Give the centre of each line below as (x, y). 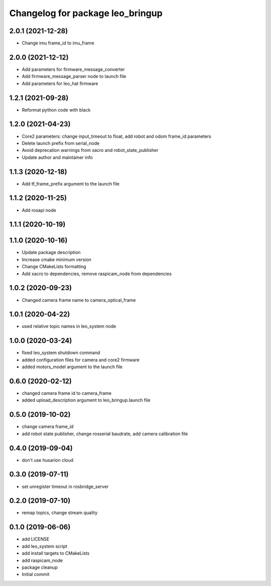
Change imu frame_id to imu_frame (58, 43)
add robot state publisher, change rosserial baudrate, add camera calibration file (105, 434)
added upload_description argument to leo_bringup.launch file (86, 400)
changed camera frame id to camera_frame (67, 393)
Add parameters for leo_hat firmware (60, 83)
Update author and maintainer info (57, 157)
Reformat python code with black (56, 110)
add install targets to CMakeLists (56, 553)
